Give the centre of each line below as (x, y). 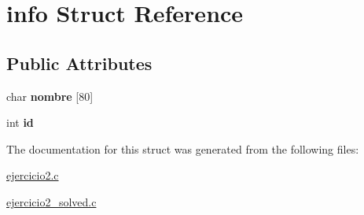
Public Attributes (79, 63)
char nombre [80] (50, 96)
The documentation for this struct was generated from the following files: (183, 148)
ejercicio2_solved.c (51, 201)
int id (20, 122)
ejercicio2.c (33, 175)
